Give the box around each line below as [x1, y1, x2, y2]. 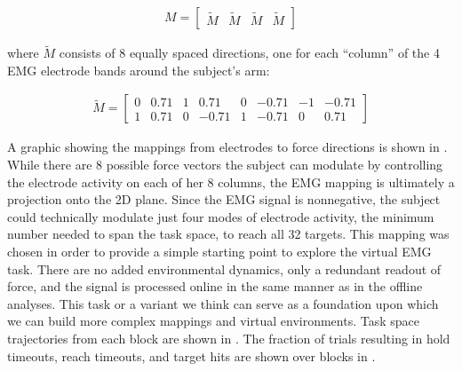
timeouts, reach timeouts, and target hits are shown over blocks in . [7, 346, 376, 365]
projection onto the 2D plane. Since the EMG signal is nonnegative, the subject [7, 190, 441, 209]
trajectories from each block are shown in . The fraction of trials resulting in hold [7, 329, 450, 347]
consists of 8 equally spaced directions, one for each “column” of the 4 [59, 43, 440, 62]
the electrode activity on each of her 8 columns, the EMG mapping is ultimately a [7, 172, 455, 191]
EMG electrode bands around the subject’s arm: [7, 60, 270, 79]
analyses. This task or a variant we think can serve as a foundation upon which [7, 294, 439, 312]
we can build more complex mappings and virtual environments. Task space [7, 312, 419, 330]
